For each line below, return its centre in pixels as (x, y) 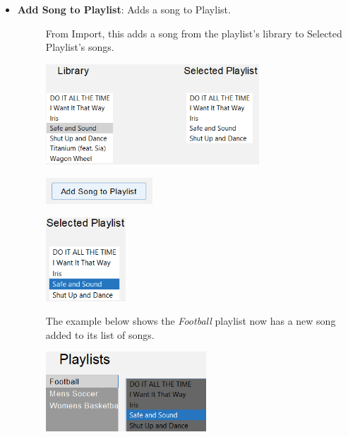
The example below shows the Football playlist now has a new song (191, 321)
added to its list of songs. (100, 334)
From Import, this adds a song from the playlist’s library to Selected (194, 33)
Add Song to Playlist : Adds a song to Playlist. (124, 9)
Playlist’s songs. (80, 47)
